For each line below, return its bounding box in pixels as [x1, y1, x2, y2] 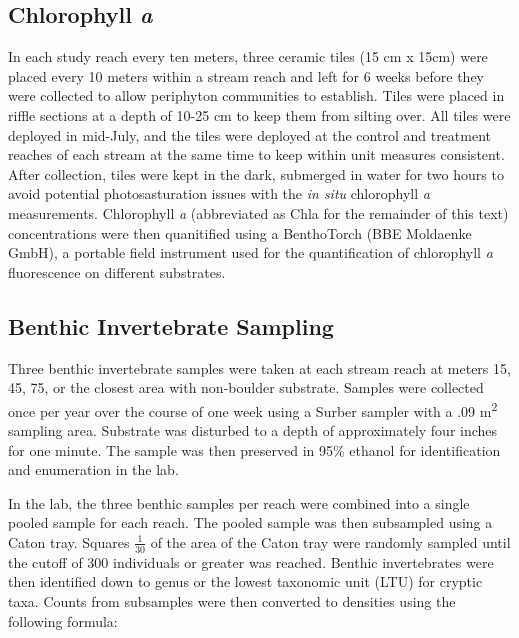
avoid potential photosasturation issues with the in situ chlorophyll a [8, 183, 430, 204]
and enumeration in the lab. [8, 459, 179, 480]
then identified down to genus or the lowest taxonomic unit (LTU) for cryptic [8, 571, 483, 592]
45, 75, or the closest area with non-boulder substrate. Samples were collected [8, 377, 484, 398]
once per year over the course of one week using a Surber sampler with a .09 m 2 [8, 397, 498, 421]
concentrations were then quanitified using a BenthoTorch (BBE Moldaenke [8, 222, 472, 243]
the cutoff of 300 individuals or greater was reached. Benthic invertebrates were [8, 551, 494, 572]
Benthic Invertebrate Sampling [8, 310, 334, 341]
